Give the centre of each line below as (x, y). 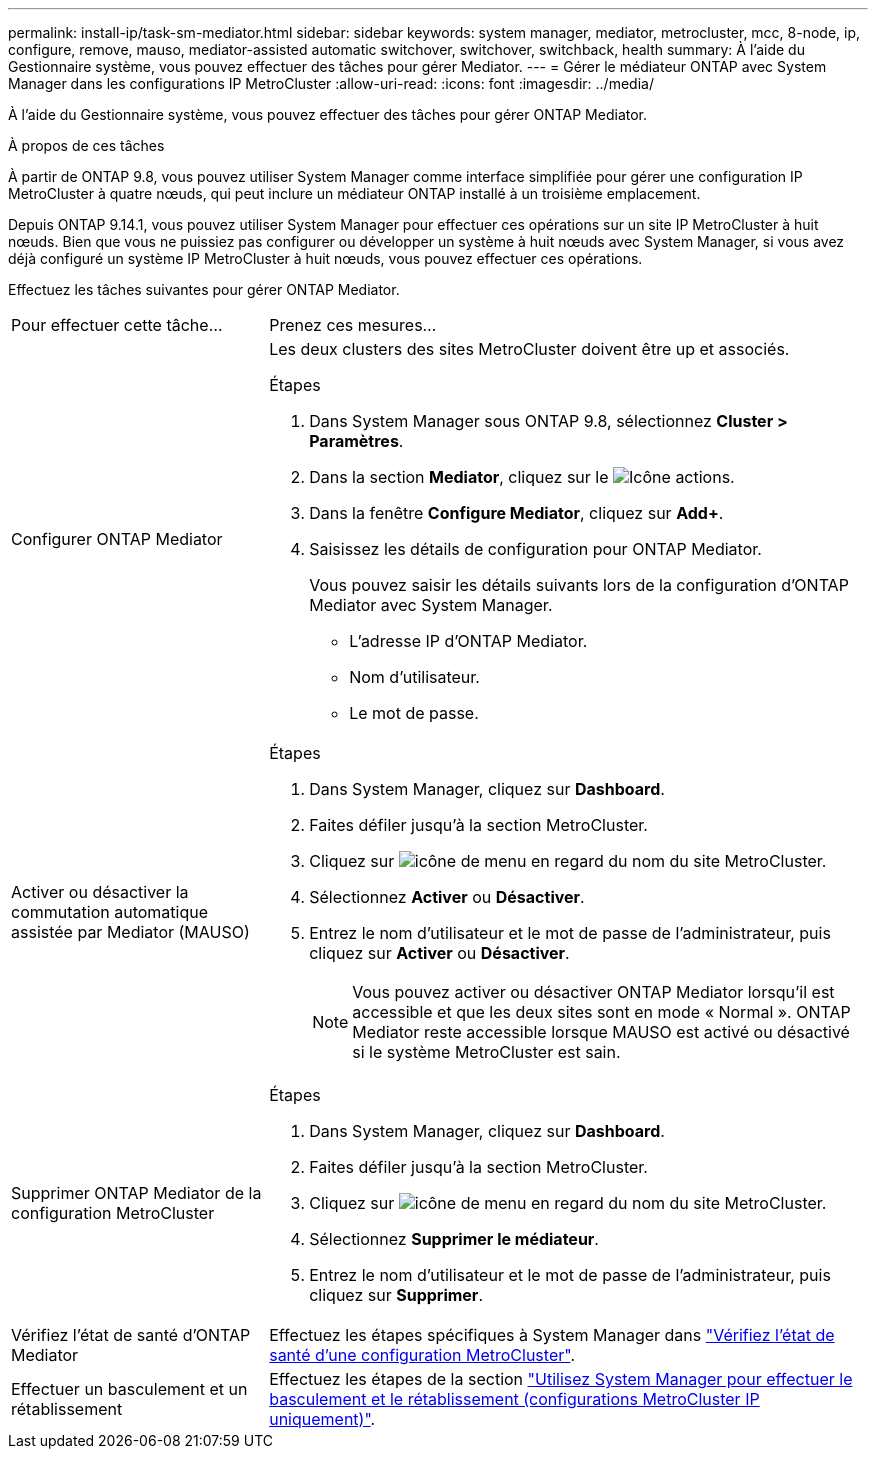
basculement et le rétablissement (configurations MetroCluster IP (514, 1399)
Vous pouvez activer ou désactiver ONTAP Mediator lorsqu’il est (593, 992)
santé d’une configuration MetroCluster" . (422, 1355)
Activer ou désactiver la (100, 892)
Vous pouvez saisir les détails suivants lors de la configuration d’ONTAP (579, 585)
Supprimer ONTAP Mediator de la (136, 1193)
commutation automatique (109, 912)
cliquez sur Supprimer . (396, 1295)
